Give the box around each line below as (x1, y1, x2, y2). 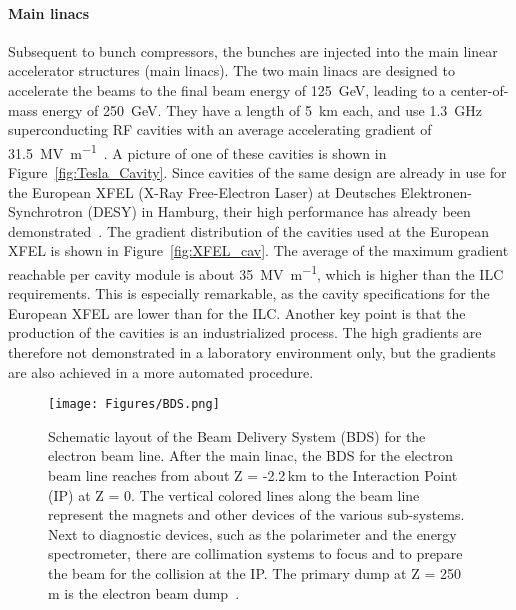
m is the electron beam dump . (48, 582, 240, 603)
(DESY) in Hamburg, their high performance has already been (87, 201, 471, 222)
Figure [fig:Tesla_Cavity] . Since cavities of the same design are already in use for (8, 162, 507, 183)
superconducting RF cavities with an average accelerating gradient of (8, 119, 432, 140)
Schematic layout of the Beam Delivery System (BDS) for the (48, 425, 426, 446)
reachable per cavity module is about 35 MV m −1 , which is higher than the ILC (8, 260, 504, 284)
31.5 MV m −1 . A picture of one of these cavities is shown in (8, 139, 387, 163)
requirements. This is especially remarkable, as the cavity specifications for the (8, 283, 490, 304)
